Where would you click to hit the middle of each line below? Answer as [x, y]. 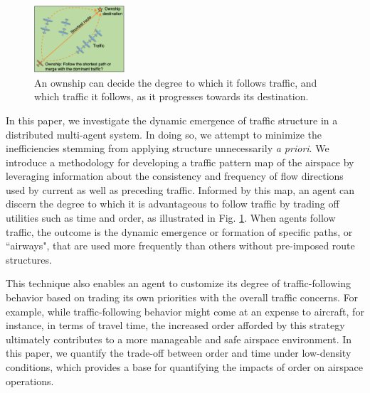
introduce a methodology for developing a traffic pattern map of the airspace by [180, 162]
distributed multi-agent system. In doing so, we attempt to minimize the [164, 134]
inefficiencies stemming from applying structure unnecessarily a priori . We [168, 148]
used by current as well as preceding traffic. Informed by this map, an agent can [180, 189]
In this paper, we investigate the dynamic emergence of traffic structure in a [172, 120]
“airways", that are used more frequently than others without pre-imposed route [180, 246]
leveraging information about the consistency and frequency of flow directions [175, 176]
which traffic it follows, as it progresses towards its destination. [171, 96]
